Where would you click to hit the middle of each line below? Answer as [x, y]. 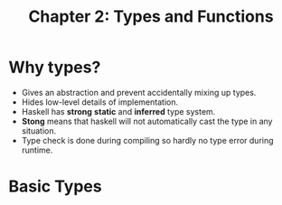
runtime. [37, 150]
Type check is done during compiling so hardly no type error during [147, 140]
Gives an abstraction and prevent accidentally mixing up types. [139, 92]
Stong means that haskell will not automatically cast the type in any [147, 121]
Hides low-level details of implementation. [99, 102]
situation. [38, 130]
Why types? [55, 67]
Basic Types [55, 186]
